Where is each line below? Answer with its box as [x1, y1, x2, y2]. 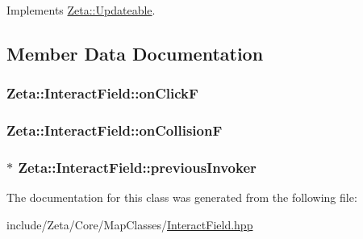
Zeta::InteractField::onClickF [6, 83, 198, 103]
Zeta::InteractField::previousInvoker [18, 157, 257, 177]
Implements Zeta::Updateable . [6, 2, 156, 18]
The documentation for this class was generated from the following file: [6, 189, 357, 206]
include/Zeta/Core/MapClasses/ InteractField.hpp [6, 216, 253, 233]
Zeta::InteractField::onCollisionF [6, 120, 223, 140]
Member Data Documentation [6, 40, 264, 65]
